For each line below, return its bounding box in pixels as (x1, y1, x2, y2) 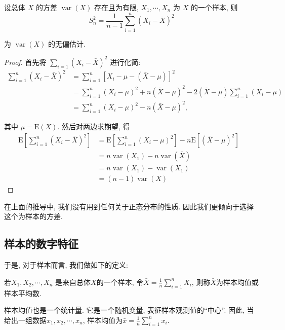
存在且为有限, (94, 2, 139, 12)
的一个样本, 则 (190, 2, 238, 12)
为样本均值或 (216, 276, 259, 287)
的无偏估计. (48, 38, 86, 49)
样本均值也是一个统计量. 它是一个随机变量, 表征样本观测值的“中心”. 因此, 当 (4, 305, 254, 315)
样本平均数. (4, 287, 42, 298)
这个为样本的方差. (4, 211, 63, 222)
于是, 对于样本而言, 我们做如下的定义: (4, 260, 128, 270)
